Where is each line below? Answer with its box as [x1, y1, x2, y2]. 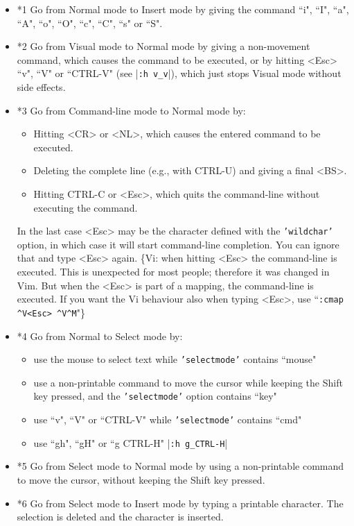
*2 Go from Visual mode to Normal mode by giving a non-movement [17, 39, 310, 53]
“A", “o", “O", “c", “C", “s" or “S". [17, 15, 163, 30]
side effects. [17, 80, 66, 94]
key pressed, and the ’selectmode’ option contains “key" [33, 389, 277, 403]
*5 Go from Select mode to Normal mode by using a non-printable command [17, 459, 344, 473]
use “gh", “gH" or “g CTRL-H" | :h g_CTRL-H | [33, 435, 228, 450]
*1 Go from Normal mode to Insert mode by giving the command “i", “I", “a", [17, 2, 349, 16]
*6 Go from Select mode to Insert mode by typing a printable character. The [17, 495, 344, 510]
